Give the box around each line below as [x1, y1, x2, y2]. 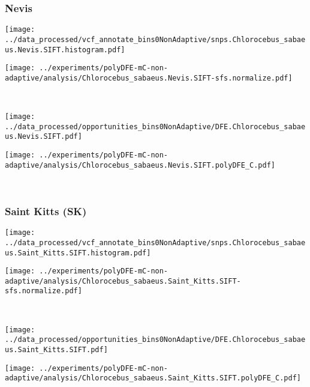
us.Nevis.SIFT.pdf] [5, 132, 82, 141]
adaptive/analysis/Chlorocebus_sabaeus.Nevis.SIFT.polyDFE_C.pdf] [5, 160, 276, 169]
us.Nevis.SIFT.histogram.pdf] [5, 45, 125, 54]
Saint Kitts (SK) [5, 203, 87, 218]
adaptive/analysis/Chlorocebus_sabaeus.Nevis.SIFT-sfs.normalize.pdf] [5, 73, 293, 82]
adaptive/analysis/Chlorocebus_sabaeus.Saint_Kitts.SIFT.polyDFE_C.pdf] [5, 374, 301, 383]
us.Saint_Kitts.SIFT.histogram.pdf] [5, 248, 151, 257]
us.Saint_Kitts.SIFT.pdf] [5, 346, 108, 355]
